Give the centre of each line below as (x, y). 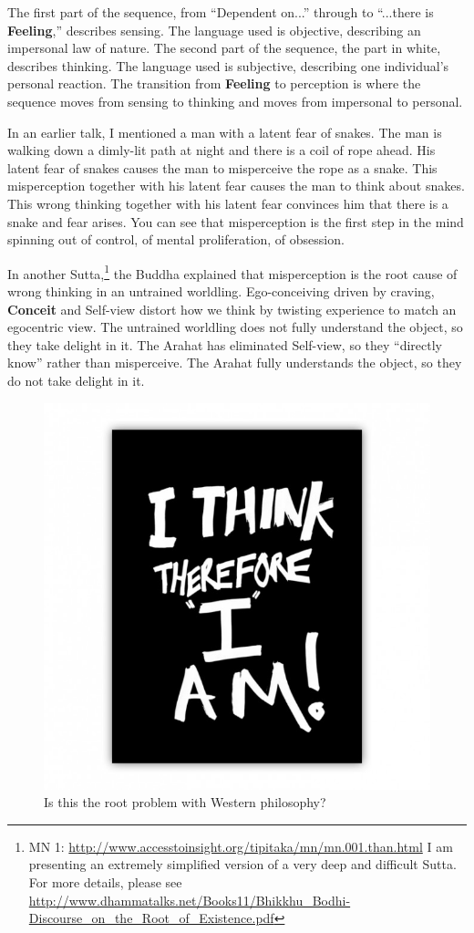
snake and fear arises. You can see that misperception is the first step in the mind (236, 221)
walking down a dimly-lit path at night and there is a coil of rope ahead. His (222, 150)
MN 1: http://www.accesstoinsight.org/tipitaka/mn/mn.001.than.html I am (241, 846)
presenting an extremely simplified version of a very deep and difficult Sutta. (242, 864)
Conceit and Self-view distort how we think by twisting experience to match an (232, 309)
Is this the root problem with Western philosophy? (185, 802)
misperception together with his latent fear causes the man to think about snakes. (236, 186)
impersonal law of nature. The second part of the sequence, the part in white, (224, 48)
